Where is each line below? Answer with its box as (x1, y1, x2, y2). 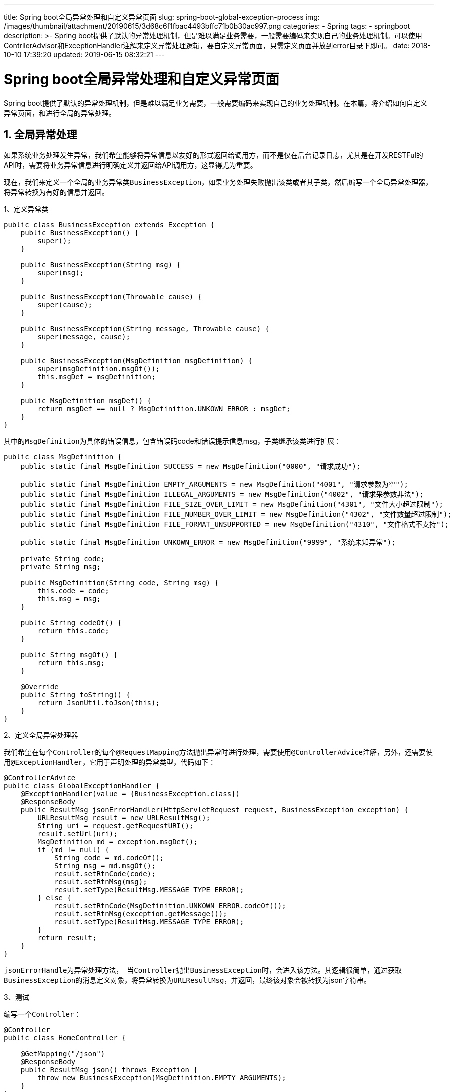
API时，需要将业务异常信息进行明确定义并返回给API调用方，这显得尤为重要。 (4, 161, 257, 170)
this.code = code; (37, 587, 109, 595)
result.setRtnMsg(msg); (54, 878, 147, 886)
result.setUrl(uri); (37, 830, 118, 838)
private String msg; (20, 563, 101, 571)
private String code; (20, 555, 105, 563)
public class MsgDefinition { (4, 453, 122, 461)
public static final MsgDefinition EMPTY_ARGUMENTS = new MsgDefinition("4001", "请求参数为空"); (20, 480, 408, 489)
